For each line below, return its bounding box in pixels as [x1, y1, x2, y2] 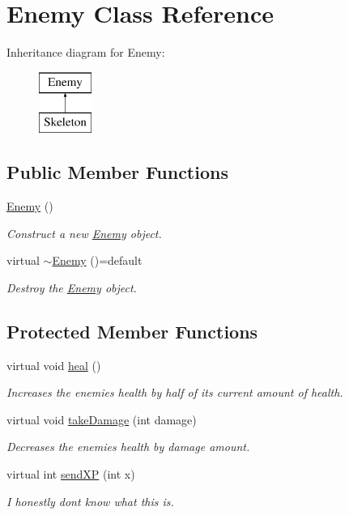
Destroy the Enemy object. [6, 279, 137, 296]
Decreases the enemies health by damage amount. [6, 438, 250, 455]
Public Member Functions [6, 160, 228, 185]
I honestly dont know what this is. [6, 492, 174, 509]
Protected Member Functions [6, 318, 258, 343]
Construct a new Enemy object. [6, 224, 162, 241]
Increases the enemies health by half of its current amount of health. [6, 384, 343, 401]
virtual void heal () [6, 356, 101, 373]
